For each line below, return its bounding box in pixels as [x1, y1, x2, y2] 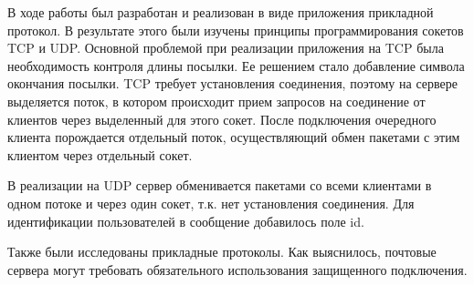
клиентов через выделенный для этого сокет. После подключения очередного [7, 109, 437, 128]
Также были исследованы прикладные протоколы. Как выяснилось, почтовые [7, 242, 437, 261]
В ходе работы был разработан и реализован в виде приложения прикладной [7, 3, 434, 21]
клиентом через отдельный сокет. [7, 145, 193, 164]
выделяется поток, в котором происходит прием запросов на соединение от [7, 91, 426, 110]
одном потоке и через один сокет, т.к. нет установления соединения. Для [7, 193, 415, 212]
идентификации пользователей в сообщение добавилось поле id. [7, 211, 364, 230]
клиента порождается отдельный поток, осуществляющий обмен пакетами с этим [7, 127, 460, 147]
